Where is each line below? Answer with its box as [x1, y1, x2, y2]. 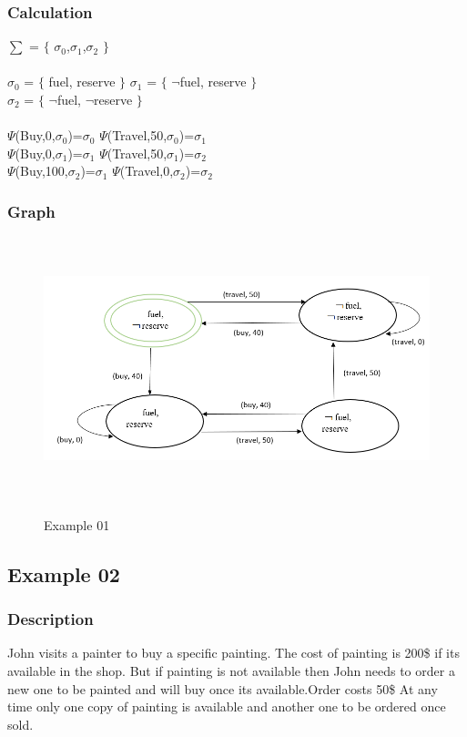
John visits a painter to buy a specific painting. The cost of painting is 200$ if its [7, 643, 460, 662]
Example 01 [44, 515, 110, 534]
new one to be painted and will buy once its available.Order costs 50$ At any [7, 679, 438, 698]
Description [7, 608, 94, 630]
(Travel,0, [119, 161, 174, 180]
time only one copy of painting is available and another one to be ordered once [7, 697, 446, 716]
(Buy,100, [15, 161, 68, 180]
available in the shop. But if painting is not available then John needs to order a [7, 660, 455, 680]
